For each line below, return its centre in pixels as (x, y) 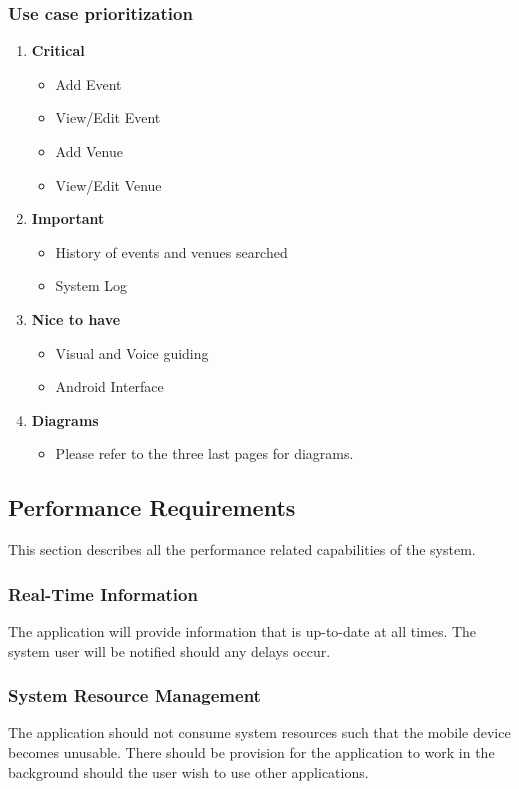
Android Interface (109, 386)
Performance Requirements (152, 507)
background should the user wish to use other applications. (188, 771)
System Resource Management (134, 695)
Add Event (88, 83)
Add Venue (89, 151)
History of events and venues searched (171, 251)
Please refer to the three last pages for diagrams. (204, 453)
